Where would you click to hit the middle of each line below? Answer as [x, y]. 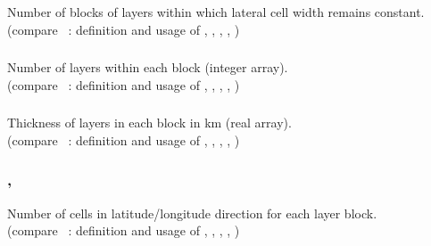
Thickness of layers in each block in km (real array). [149, 123]
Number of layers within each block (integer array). [148, 67]
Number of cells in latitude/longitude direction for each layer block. [192, 213]
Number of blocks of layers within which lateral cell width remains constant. [216, 11]
